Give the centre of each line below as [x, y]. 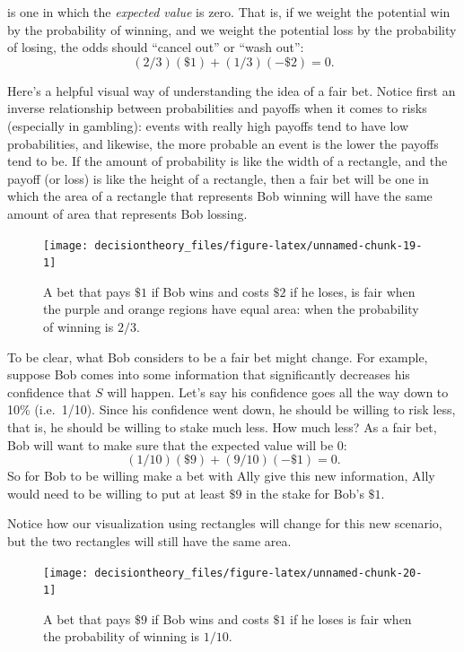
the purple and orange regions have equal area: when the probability [231, 309]
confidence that [49, 391]
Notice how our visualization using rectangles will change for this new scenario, [225, 523]
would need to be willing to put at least [116, 493]
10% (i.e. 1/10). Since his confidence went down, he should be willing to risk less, [232, 409]
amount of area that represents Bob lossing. [127, 213]
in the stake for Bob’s [305, 493]
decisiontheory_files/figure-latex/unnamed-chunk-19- [258, 245]
